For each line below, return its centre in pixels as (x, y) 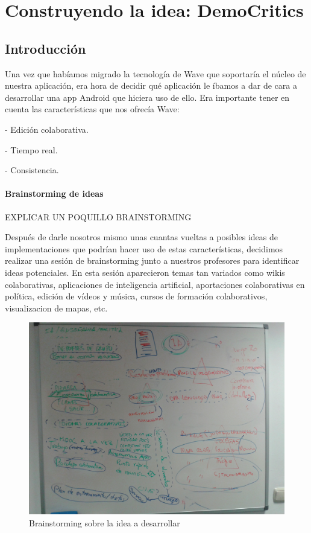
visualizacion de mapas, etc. (56, 308)
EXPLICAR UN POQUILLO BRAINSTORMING (98, 216)
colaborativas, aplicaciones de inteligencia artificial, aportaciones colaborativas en (155, 284)
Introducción (46, 48)
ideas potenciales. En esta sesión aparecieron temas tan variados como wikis (145, 272)
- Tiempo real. (31, 149)
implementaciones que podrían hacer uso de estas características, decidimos (144, 248)
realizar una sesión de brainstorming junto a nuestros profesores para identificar (152, 260)
